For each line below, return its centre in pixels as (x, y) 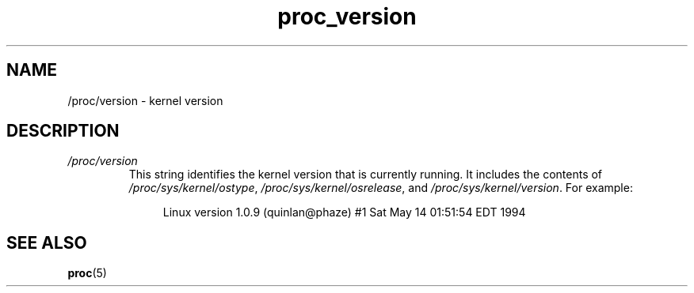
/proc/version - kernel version (145, 100)
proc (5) (87, 273)
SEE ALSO (47, 242)
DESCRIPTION (63, 131)
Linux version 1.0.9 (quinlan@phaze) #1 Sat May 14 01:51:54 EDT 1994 (344, 212)
